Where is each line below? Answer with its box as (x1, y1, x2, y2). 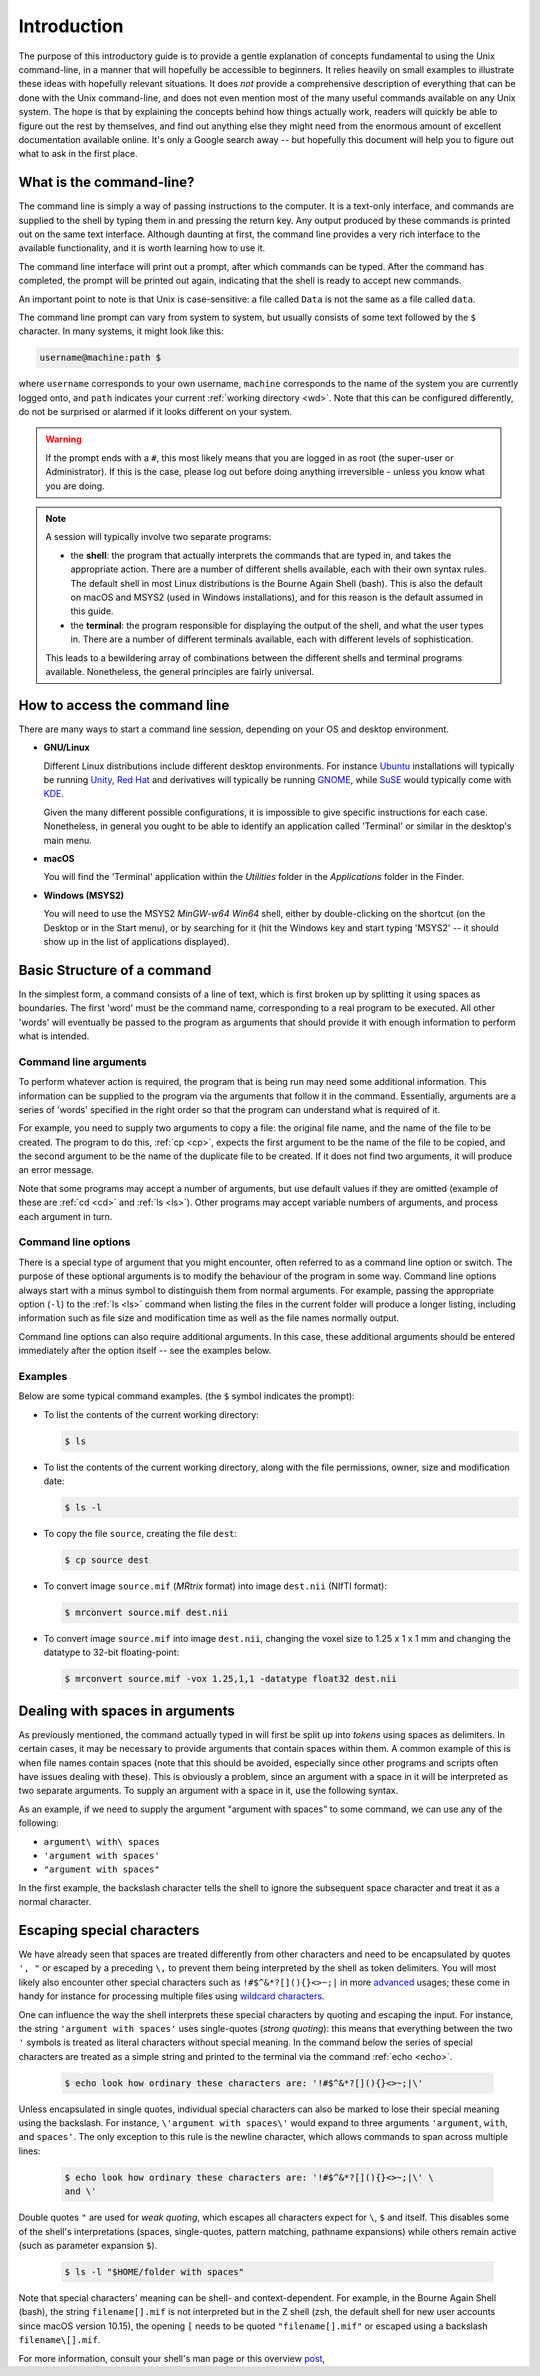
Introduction (18, 15, 124, 37)
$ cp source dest (64, 1554, 150, 1565)
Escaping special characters (18, 1921, 200, 1939)
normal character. (18, 1896, 92, 1908)
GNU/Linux (43, 741, 90, 754)
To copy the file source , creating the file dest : (43, 1527, 238, 1539)
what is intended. (18, 1030, 90, 1042)
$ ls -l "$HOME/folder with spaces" (64, 2266, 245, 2277)
